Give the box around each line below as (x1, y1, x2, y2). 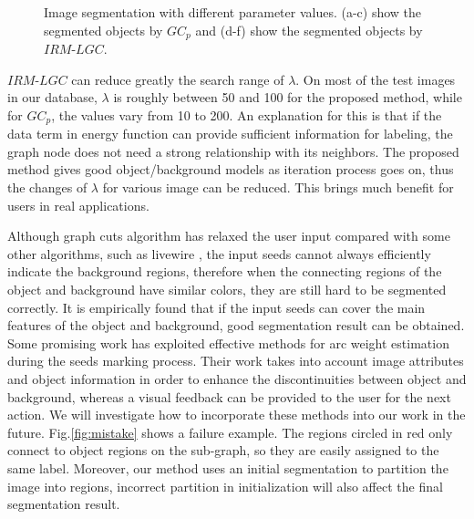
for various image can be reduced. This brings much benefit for (102, 178, 454, 197)
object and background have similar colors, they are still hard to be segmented (7, 280, 447, 299)
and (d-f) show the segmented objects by (195, 20, 423, 39)
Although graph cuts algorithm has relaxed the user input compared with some (7, 226, 450, 245)
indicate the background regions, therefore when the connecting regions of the (7, 262, 442, 281)
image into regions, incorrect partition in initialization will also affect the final (7, 476, 443, 495)
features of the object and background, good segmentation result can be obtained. (7, 316, 465, 335)
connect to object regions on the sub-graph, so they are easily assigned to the (7, 441, 439, 460)
